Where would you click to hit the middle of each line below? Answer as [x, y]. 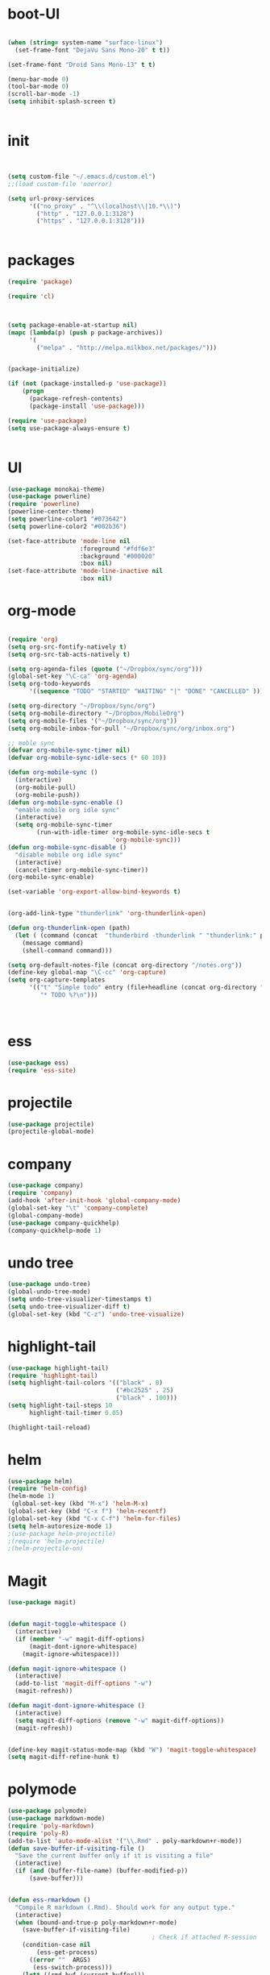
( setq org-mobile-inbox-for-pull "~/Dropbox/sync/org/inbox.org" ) [121, 728]
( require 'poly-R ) [38, 1833]
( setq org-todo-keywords [49, 684]
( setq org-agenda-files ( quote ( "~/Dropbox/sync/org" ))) [105, 669]
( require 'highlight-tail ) [53, 1375]
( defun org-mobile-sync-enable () [66, 803]
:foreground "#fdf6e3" [118, 549]
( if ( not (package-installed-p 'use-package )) [87, 384]
